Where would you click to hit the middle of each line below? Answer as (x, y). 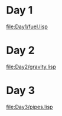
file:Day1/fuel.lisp (27, 26)
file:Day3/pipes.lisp (30, 107)
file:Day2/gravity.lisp (31, 67)
